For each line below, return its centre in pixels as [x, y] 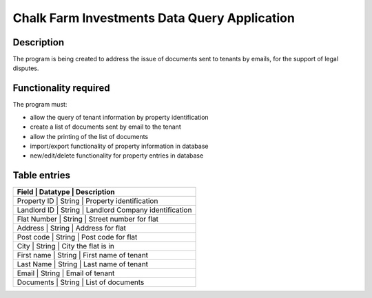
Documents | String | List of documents [81, 282]
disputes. [26, 68]
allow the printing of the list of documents [89, 136]
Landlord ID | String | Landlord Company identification [104, 210]
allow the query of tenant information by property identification [120, 117]
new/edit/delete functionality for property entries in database [117, 156]
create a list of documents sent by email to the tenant [106, 127]
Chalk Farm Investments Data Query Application [154, 18]
